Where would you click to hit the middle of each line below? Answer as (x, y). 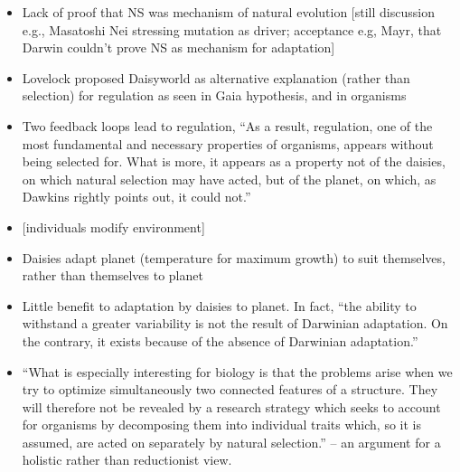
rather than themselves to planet (113, 275)
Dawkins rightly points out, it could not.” (136, 197)
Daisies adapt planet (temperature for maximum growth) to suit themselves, (234, 257)
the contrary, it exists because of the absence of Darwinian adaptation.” (220, 340)
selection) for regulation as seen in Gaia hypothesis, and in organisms (214, 95)
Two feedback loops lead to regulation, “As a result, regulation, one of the (227, 125)
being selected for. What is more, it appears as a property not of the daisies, (234, 161)
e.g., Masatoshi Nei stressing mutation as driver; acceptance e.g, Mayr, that (232, 29)
